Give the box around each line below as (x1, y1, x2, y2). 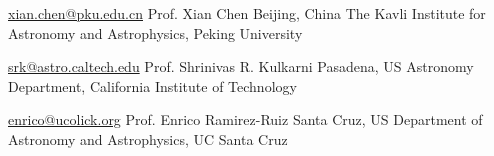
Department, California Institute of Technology (8, 75, 297, 96)
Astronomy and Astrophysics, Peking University (8, 22, 303, 43)
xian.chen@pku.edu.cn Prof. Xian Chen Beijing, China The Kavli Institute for (8, 3, 486, 23)
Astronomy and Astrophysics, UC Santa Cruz (8, 128, 288, 149)
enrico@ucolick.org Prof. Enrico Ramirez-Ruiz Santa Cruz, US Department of (8, 109, 483, 130)
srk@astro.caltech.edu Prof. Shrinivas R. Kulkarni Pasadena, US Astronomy (8, 56, 474, 77)
